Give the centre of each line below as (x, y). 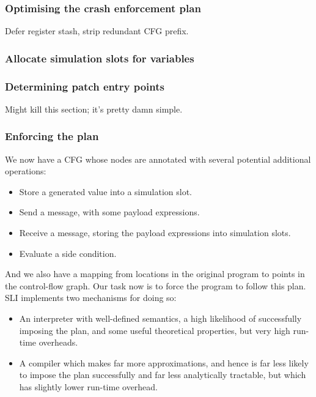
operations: (26, 171)
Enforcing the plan (52, 136)
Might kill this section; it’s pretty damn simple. (94, 109)
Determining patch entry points (85, 86)
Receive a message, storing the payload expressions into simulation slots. (155, 233)
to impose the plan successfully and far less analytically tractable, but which (163, 375)
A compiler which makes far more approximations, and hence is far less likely (164, 362)
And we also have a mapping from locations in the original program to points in (155, 274)
